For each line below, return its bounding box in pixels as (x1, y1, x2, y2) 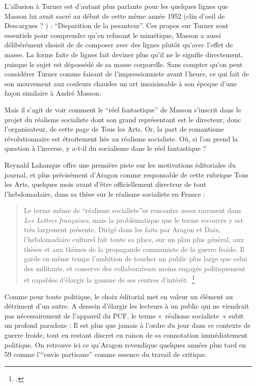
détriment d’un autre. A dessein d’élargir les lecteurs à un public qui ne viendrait (4, 301, 249, 311)
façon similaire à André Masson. (4, 88, 101, 98)
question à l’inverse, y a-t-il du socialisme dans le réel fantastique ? (4, 143, 206, 153)
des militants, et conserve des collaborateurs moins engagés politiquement (24, 263, 246, 273)
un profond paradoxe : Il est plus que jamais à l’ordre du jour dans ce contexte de (4, 320, 251, 330)
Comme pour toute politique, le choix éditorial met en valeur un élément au (4, 291, 233, 301)
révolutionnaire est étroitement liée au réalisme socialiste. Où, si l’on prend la (4, 133, 238, 143)
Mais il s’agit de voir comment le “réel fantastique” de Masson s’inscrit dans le (4, 104, 241, 114)
